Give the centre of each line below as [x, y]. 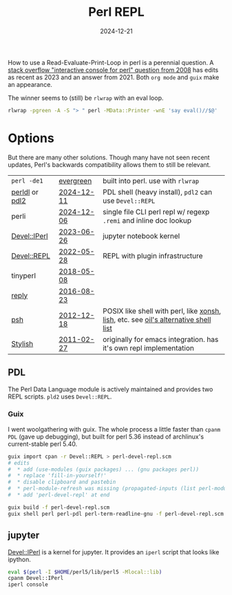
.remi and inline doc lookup [147, 220]
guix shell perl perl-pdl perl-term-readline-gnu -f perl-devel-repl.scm [116, 514]
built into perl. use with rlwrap [151, 181]
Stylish [22, 343]
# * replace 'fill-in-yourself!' [57, 476]
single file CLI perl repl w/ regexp [156, 212]
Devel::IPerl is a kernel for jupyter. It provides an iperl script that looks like [114, 552]
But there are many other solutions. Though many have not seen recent [109, 157]
